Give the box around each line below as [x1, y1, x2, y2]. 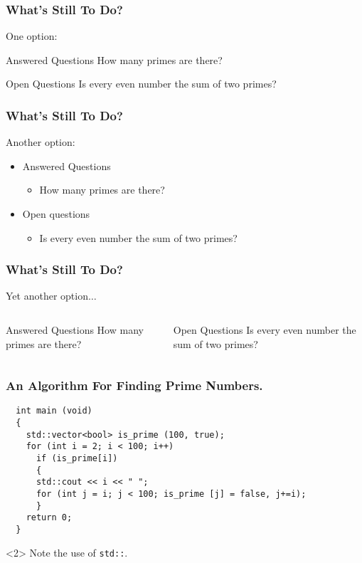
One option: [6, 28, 58, 43]
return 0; [26, 512, 73, 523]
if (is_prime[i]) [36, 453, 118, 464]
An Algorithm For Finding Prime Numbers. [6, 377, 263, 394]
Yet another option [6, 288, 88, 303]
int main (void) [16, 406, 92, 416]
